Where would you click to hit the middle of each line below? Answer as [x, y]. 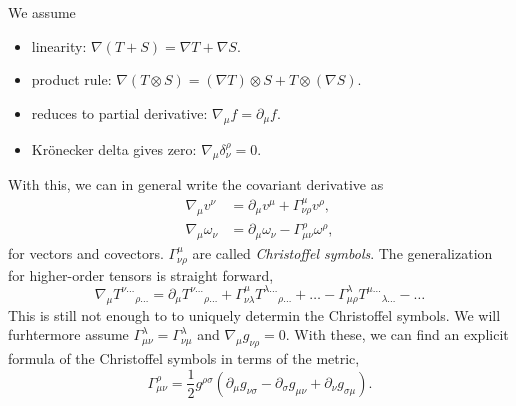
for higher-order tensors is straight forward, [141, 274]
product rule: [71, 79]
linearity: [59, 45]
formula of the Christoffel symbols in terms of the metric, [184, 357]
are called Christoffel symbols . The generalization [342, 253]
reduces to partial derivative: [119, 112]
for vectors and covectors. [86, 253]
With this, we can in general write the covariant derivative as [196, 184]
